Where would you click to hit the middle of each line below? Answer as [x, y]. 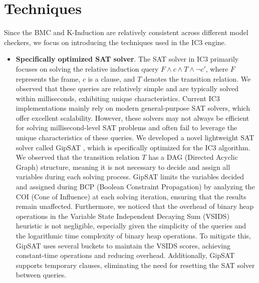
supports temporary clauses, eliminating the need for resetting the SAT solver [135, 265]
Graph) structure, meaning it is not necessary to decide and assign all [123, 167]
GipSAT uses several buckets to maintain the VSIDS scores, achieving [123, 245]
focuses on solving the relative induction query [87, 68]
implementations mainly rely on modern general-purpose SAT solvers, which [133, 108]
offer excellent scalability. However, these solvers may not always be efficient [133, 117]
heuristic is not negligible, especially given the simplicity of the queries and [131, 226]
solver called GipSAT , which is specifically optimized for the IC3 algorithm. [133, 147]
